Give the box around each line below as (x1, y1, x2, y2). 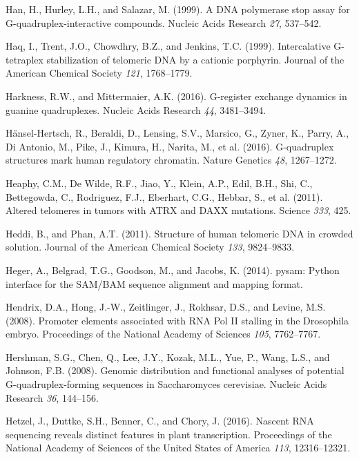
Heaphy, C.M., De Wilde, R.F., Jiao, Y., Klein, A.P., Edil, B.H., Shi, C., (6, 175, 313, 190)
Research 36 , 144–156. (6, 390, 99, 404)
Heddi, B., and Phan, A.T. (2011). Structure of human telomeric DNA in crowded (6, 226, 353, 240)
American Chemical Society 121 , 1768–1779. (6, 66, 193, 80)
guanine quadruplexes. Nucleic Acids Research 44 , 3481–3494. (6, 102, 266, 117)
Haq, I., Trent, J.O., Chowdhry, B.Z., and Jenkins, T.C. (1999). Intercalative (6, 39, 331, 53)
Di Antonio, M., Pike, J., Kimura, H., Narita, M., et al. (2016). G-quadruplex (6, 139, 334, 153)
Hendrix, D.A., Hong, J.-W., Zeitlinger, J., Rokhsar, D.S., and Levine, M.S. (6, 300, 326, 314)
